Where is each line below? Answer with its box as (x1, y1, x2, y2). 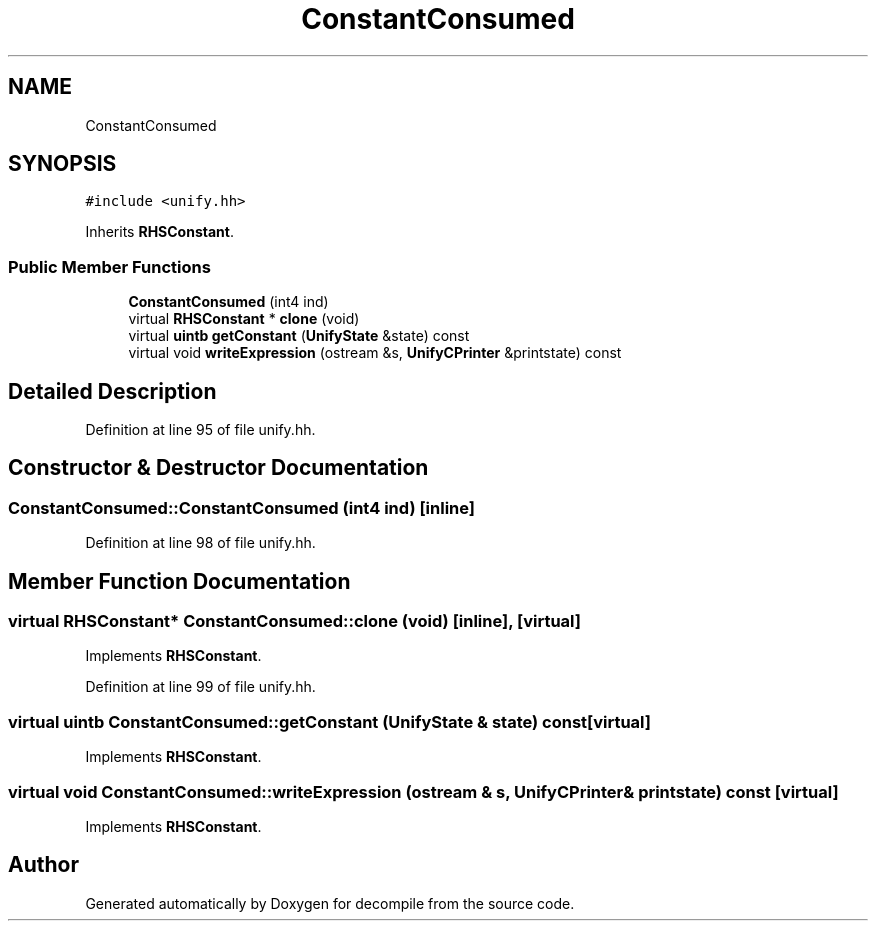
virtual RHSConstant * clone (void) (128, 310, 360, 328)
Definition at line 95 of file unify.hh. (85, 421, 316, 439)
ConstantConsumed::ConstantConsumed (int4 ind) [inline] (8, 497, 475, 518)
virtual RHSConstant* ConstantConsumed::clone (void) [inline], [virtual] (8, 611, 581, 632)
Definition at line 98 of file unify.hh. (85, 534, 316, 552)
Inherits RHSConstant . (85, 223, 234, 241)
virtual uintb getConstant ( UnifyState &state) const (128, 327, 470, 345)
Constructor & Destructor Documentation (8, 455, 429, 481)
